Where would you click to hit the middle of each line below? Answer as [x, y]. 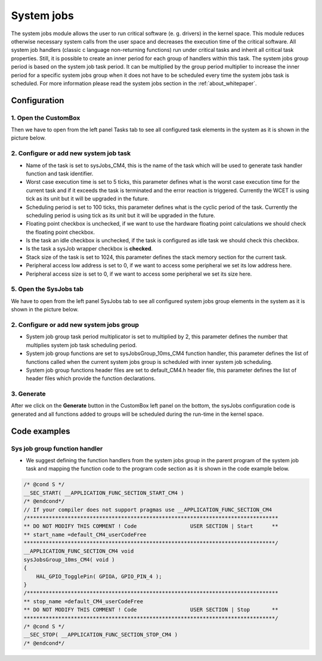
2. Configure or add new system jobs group [75, 325]
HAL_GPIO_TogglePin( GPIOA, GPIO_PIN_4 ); [99, 576]
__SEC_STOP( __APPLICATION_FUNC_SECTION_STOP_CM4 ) [101, 635]
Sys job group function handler [57, 449]
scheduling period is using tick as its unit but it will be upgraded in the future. [121, 215]
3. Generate [28, 394]
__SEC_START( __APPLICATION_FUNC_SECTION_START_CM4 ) [104, 493]
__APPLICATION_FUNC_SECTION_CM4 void [79, 551]
